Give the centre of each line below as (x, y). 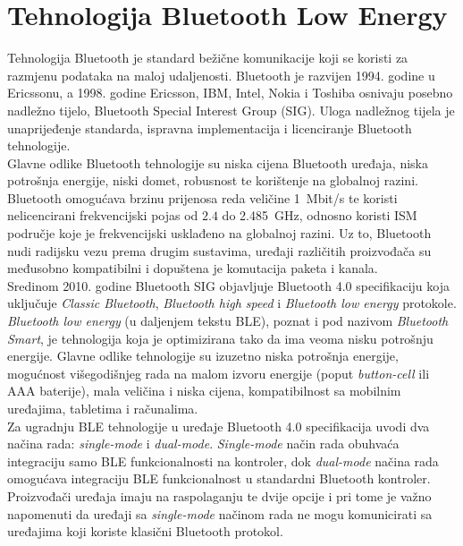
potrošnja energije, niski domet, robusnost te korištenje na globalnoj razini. (213, 180)
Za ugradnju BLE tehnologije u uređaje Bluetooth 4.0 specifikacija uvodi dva (219, 426)
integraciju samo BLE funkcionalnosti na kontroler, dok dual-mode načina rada (223, 461)
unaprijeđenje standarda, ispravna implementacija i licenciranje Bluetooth (210, 128)
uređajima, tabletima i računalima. (103, 408)
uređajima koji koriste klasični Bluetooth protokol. (145, 531)
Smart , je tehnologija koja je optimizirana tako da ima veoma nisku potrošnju (220, 338)
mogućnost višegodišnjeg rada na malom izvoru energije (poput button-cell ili (219, 373)
